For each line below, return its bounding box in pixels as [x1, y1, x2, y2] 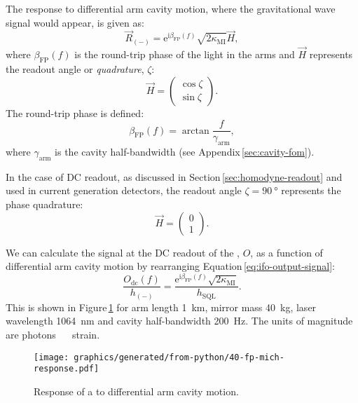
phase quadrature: [6, 196, 83, 211]
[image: [34, 352, 69, 362]
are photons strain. [6, 327, 100, 341]
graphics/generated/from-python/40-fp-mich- [74, 352, 284, 362]
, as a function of [250, 245, 323, 259]
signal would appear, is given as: [6, 15, 144, 29]
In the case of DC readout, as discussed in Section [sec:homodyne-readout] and [6, 169, 343, 184]
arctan [181, 125, 209, 136]
